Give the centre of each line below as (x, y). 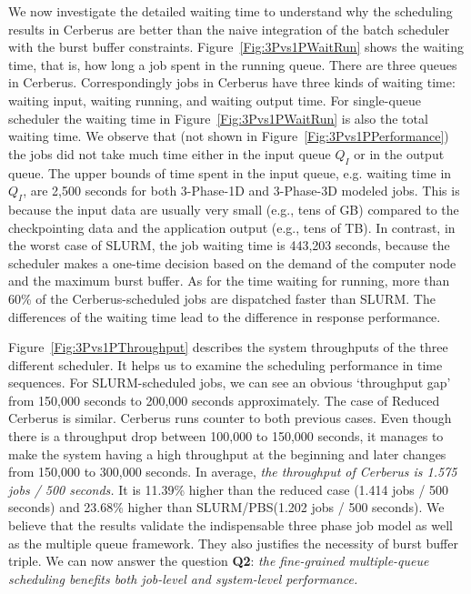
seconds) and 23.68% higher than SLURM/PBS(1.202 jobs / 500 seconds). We (226, 507)
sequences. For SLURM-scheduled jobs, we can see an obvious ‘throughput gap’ (230, 383)
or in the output (399, 153)
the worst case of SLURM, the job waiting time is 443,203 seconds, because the (229, 245)
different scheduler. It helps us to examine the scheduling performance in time (225, 364)
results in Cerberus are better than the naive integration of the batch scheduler (229, 29)
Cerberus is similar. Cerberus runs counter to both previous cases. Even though (230, 418)
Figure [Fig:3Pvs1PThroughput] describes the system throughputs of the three (228, 347)
